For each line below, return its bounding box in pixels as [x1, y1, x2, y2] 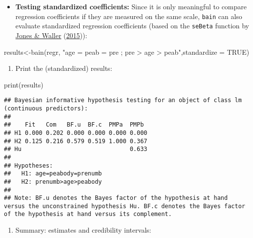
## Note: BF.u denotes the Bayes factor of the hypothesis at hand [4, 195, 228, 202]
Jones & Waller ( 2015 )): [15, 30, 87, 40]
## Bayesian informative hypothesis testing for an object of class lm [4, 97, 242, 104]
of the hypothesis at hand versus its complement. [4, 211, 172, 218]
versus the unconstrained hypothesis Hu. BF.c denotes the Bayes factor [4, 202, 245, 210]
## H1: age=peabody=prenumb [4, 170, 102, 177]
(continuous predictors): [4, 105, 88, 112]
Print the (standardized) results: [15, 63, 112, 73]
